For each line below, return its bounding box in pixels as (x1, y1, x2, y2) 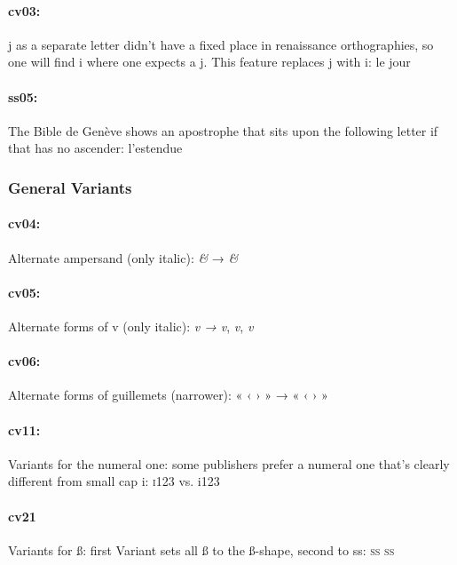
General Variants (8, 176, 132, 198)
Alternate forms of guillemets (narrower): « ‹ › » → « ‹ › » (8, 386, 328, 404)
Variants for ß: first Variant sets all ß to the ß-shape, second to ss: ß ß (8, 540, 395, 559)
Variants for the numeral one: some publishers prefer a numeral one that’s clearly (8, 454, 450, 473)
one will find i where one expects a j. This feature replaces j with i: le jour (8, 52, 411, 71)
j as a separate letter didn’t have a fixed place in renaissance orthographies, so (8, 35, 434, 53)
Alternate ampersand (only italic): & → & (8, 248, 239, 267)
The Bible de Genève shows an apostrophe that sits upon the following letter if (8, 121, 438, 139)
